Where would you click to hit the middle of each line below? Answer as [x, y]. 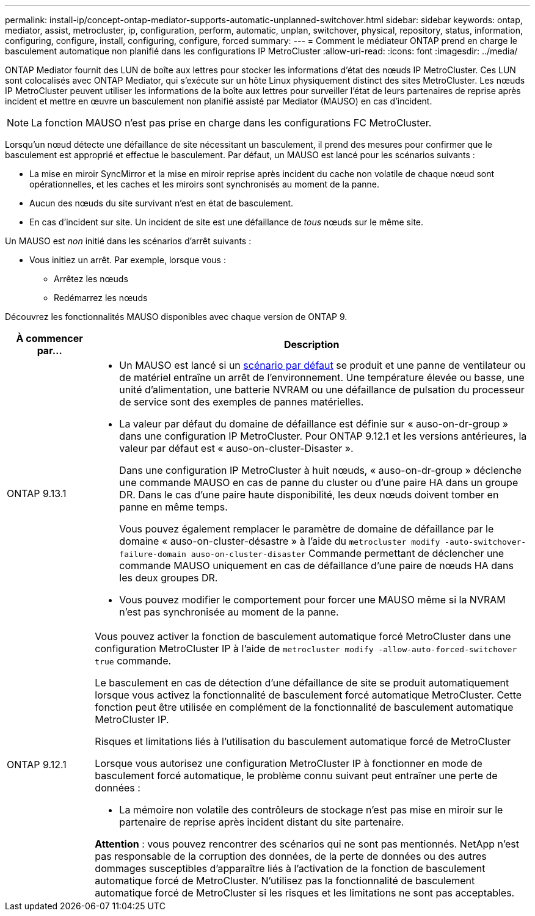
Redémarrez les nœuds [101, 298]
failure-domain [153, 554]
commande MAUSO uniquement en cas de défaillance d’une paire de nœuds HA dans [316, 565]
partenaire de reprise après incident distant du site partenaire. [262, 822]
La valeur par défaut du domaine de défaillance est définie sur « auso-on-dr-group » [314, 424]
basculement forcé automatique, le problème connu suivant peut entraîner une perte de [296, 776]
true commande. [133, 661]
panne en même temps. [173, 507]
